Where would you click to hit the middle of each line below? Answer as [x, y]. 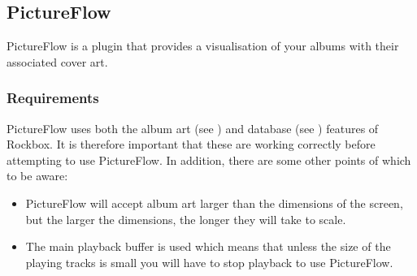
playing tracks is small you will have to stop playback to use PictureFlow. [209, 262]
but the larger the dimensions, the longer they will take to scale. [186, 219]
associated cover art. [57, 61]
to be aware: [37, 176]
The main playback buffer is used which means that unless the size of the [208, 246]
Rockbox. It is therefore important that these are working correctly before [191, 144]
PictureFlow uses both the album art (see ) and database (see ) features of [193, 128]
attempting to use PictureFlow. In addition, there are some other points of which [209, 160]
